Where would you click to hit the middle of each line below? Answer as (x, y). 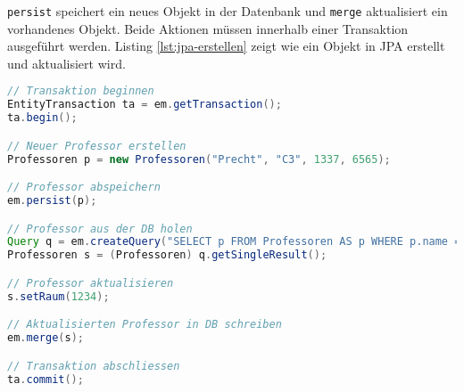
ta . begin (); (42, 118)
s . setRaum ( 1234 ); (58, 296)
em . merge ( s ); (46, 338)
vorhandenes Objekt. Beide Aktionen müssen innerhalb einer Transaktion (208, 28)
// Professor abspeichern (84, 188)
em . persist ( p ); (52, 200)
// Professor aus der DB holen (100, 229)
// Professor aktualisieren (91, 283)
